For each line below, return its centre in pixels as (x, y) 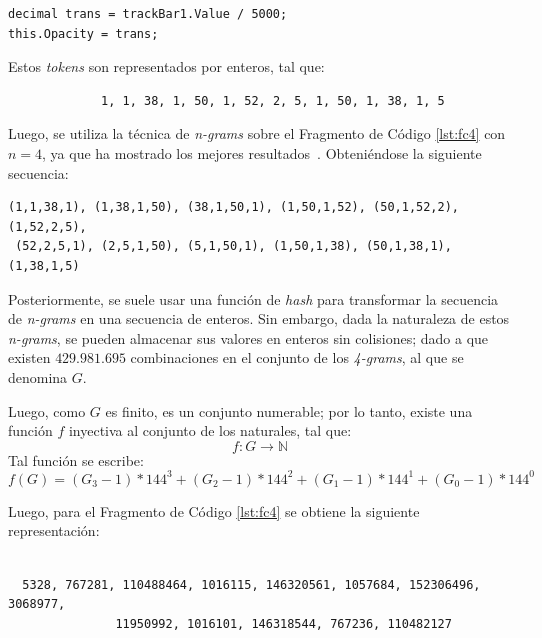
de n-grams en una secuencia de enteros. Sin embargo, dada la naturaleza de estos (259, 318)
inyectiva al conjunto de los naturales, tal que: (210, 430)
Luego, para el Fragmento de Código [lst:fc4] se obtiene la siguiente (214, 510)
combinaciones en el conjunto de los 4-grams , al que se (297, 357)
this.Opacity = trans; (83, 33)
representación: (54, 530)
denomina (38, 376)
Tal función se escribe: (76, 459)
